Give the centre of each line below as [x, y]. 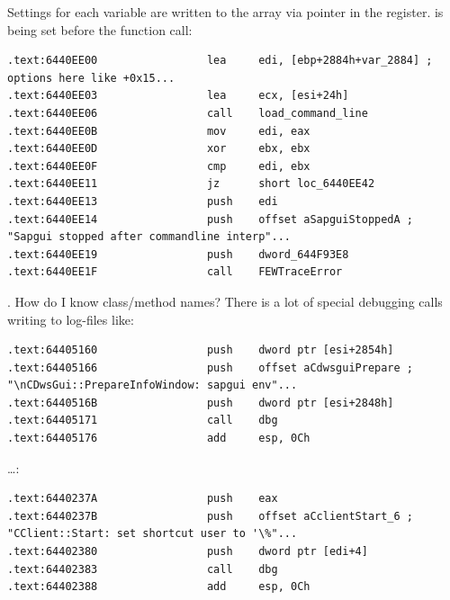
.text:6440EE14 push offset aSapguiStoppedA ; [211, 219]
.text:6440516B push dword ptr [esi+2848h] [201, 403]
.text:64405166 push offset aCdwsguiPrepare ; [211, 367]
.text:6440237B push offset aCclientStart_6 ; [211, 516]
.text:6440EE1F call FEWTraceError [175, 272]
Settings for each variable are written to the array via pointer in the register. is [225, 12]
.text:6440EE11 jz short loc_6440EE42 [191, 184]
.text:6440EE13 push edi [143, 201]
